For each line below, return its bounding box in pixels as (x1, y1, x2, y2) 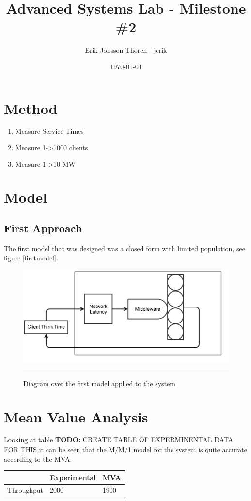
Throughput (7, 485, 43, 495)
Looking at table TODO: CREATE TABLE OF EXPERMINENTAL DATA (4, 435, 234, 445)
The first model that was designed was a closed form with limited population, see (4, 243, 245, 253)
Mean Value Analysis (4, 406, 148, 426)
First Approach (4, 220, 82, 235)
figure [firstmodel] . (4, 253, 58, 263)
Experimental (49, 472, 96, 482)
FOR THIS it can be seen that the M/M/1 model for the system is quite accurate (4, 444, 247, 454)
